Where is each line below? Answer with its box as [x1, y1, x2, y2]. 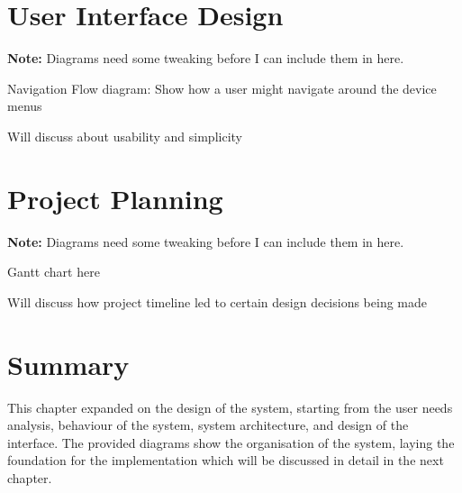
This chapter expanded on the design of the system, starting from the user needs [7, 397, 453, 416]
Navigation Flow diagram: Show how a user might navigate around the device [7, 78, 437, 97]
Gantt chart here [7, 262, 100, 281]
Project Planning [7, 179, 223, 216]
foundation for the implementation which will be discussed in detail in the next [7, 451, 444, 470]
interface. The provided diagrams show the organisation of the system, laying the [7, 433, 455, 452]
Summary [7, 345, 130, 382]
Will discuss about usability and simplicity [7, 126, 242, 145]
